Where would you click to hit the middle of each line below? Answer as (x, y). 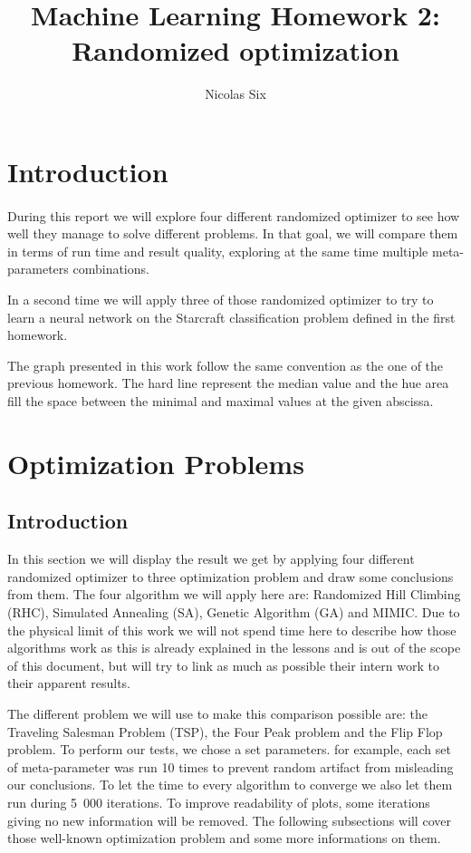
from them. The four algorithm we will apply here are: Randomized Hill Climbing (234, 594)
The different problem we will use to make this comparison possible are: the (218, 713)
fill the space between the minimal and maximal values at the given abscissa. (221, 401)
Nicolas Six (235, 94)
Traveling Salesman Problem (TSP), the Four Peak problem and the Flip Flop (225, 731)
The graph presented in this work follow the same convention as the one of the (226, 365)
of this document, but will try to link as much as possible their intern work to (223, 665)
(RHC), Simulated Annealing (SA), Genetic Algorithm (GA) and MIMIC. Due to (234, 611)
